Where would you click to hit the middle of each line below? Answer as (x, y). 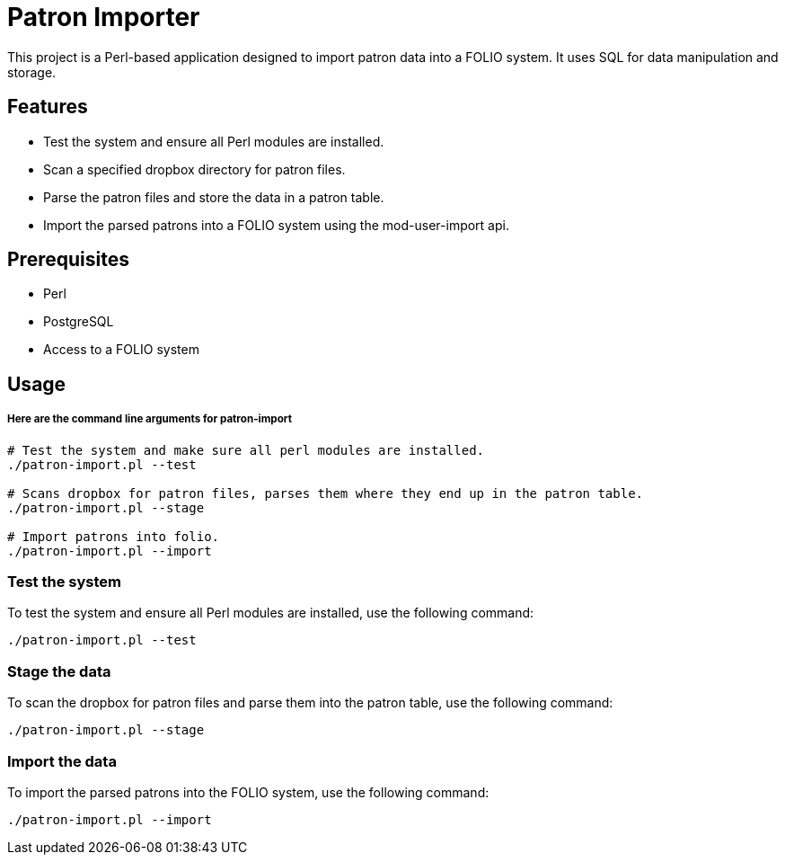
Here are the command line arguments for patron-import (150, 419)
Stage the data (59, 671)
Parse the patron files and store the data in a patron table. (214, 197)
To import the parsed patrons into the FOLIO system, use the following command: (248, 792)
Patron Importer (104, 17)
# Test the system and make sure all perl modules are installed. (246, 450)
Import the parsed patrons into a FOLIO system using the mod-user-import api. (276, 225)
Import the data (62, 761)
